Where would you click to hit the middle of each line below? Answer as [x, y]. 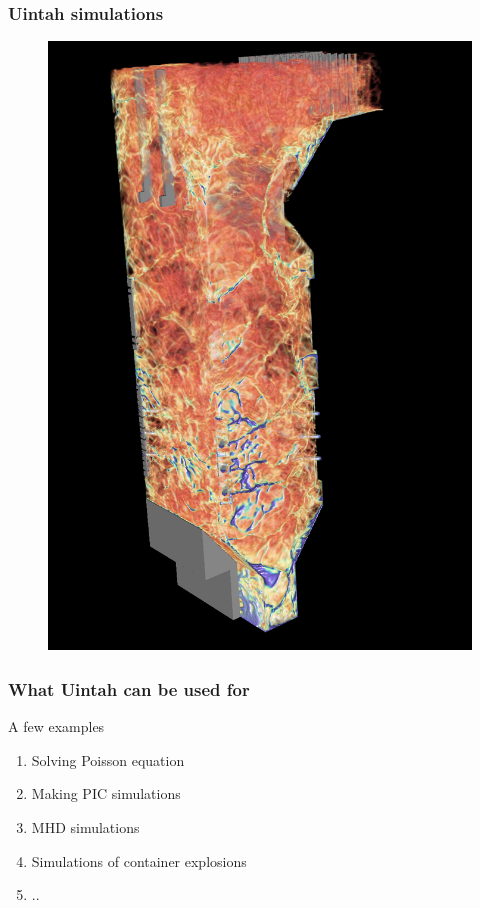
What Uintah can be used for [129, 688]
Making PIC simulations [106, 793]
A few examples [56, 726]
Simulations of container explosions [139, 860]
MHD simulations [85, 827]
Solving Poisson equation [108, 759]
